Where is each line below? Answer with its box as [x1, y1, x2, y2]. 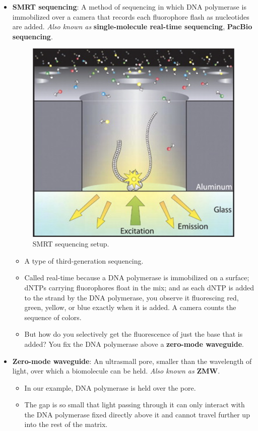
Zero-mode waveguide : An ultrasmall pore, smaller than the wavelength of [12, 355, 252, 366]
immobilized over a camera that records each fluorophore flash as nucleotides [12, 11, 249, 22]
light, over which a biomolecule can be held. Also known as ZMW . [12, 365, 220, 376]
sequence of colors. [24, 312, 82, 322]
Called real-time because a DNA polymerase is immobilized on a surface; [24, 272, 249, 283]
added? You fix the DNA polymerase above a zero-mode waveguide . [24, 338, 244, 349]
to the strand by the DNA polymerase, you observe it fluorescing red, [24, 292, 239, 302]
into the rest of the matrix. [24, 419, 108, 429]
